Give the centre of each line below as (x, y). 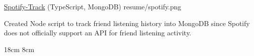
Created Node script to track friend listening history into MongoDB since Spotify (127, 23)
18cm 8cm (19, 49)
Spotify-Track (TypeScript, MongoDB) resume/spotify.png (93, 6)
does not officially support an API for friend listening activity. (98, 33)
